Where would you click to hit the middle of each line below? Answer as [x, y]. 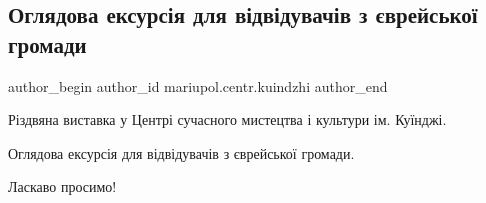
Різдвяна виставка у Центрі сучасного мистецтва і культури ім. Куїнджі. [227, 119]
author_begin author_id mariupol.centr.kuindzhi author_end [198, 85]
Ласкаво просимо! [62, 186]
